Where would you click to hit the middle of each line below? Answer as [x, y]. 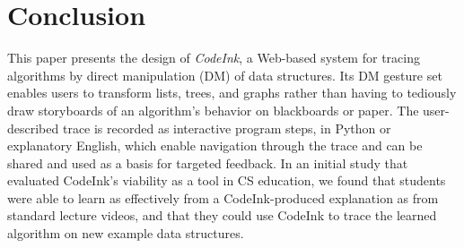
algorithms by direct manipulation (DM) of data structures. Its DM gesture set [225, 75]
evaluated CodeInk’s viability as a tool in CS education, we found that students [227, 180]
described [33, 128]
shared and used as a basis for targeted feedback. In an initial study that [208, 162]
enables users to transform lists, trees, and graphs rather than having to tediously [232, 93]
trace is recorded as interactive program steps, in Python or [227, 128]
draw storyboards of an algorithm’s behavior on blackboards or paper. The [213, 110]
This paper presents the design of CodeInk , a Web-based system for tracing [214, 58]
